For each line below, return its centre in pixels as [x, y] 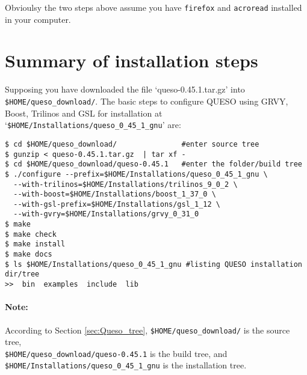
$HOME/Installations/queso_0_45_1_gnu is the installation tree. [126, 365]
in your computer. [38, 19]
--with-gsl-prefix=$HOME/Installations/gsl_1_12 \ [117, 204]
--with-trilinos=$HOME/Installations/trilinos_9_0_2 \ [126, 184]
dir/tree [22, 274]
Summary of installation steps [132, 60]
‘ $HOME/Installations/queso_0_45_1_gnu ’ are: [93, 125]
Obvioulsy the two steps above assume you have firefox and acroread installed [153, 7]
